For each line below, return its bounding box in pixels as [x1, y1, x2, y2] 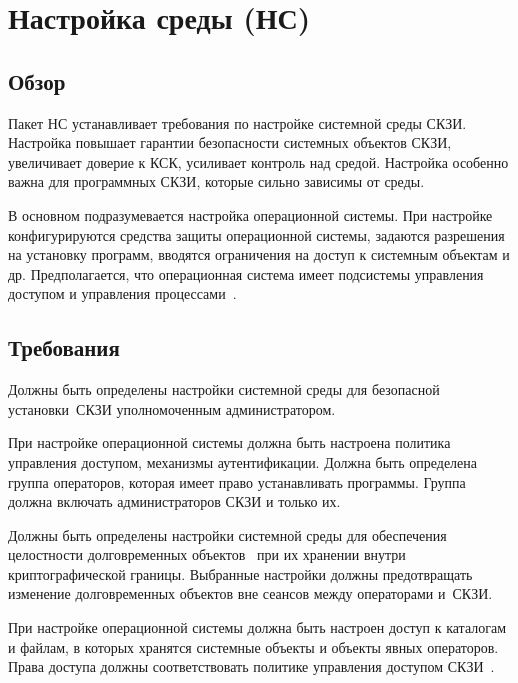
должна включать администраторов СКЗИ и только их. [8, 491, 341, 512]
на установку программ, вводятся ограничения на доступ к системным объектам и [8, 244, 510, 265]
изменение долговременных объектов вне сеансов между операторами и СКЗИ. [8, 583, 493, 604]
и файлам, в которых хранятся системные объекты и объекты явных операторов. [8, 636, 499, 657]
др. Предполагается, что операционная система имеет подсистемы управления [8, 263, 484, 284]
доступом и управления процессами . [8, 283, 237, 304]
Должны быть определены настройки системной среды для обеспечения [8, 524, 447, 545]
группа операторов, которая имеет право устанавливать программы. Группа [8, 471, 466, 492]
